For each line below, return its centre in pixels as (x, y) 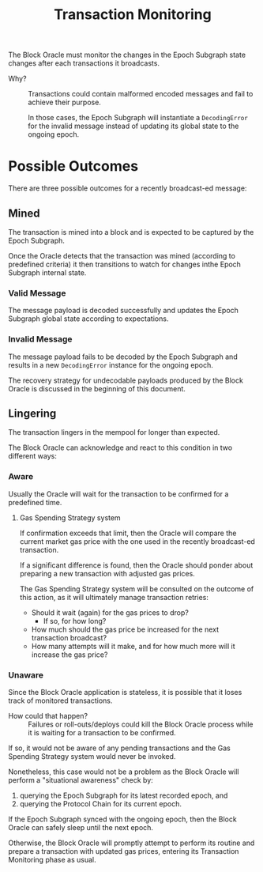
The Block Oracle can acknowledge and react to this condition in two (120, 447)
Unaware (26, 675)
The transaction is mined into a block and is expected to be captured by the (131, 232)
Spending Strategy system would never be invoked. (92, 756)
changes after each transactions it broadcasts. (84, 63)
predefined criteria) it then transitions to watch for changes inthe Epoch (124, 264)
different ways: (32, 456)
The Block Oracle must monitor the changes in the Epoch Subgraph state (127, 55)
